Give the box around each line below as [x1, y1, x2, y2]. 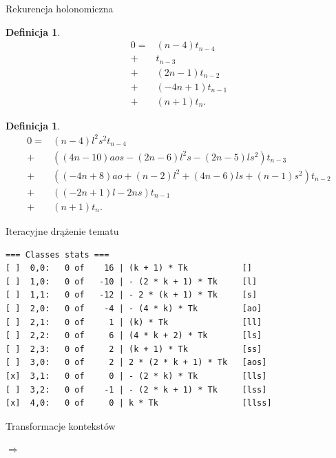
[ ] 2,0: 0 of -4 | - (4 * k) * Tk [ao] [6, 304, 262, 314]
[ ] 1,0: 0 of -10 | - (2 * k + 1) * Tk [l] [6, 276, 258, 287]
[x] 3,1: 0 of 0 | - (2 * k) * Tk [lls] [6, 371, 267, 381]
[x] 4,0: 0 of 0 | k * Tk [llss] [6, 398, 272, 408]
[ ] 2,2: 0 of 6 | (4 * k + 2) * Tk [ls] [6, 331, 262, 341]
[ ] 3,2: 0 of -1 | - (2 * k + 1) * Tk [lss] [6, 384, 267, 395]
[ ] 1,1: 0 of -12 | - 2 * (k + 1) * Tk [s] [6, 290, 258, 300]
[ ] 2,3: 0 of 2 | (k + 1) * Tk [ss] [6, 344, 262, 354]
